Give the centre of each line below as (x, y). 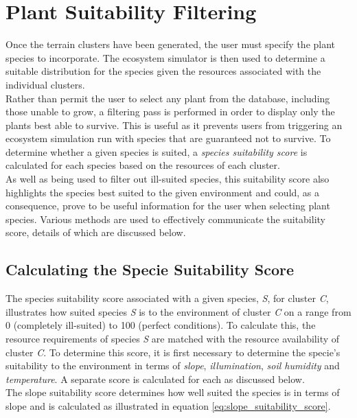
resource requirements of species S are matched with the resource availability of (173, 339)
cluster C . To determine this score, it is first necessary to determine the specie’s (173, 352)
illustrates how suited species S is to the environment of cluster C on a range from (178, 311)
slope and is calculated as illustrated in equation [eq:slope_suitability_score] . (168, 405)
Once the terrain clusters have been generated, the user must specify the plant (171, 44)
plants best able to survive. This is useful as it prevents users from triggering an (174, 125)
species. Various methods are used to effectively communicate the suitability (165, 219)
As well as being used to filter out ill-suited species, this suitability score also (168, 179)
